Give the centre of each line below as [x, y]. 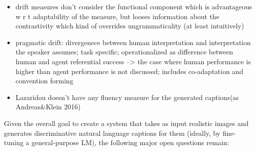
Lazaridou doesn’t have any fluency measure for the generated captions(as [127, 97]
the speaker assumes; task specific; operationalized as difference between [124, 52]
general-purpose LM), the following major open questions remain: [130, 142]
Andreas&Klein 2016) [48, 107]
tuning [14, 142]
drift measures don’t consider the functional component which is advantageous [134, 6]
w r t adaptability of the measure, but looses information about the [117, 16]
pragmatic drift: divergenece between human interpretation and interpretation [133, 42]
